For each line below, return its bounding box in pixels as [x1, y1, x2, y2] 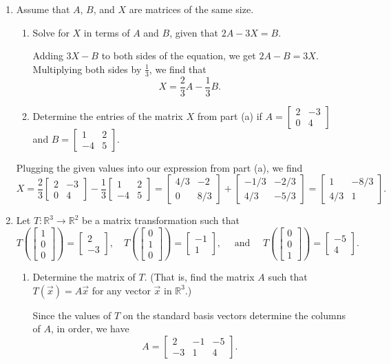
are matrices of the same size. [129, 2, 254, 16]
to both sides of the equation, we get [101, 48, 256, 63]
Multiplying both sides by [32, 61, 142, 76]
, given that [169, 25, 218, 39]
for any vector [92, 283, 151, 297]
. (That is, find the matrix [144, 270, 255, 284]
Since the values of [32, 307, 112, 322]
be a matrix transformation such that [81, 213, 240, 228]
